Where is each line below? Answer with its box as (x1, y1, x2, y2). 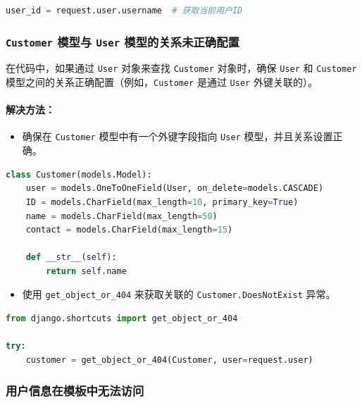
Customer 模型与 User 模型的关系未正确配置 (6, 32, 239, 50)
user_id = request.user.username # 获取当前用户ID (6, 6, 243, 15)
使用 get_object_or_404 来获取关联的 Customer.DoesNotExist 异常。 (22, 287, 336, 302)
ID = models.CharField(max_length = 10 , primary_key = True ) (25, 197, 299, 207)
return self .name (46, 266, 127, 276)
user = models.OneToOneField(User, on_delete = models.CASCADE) (25, 183, 324, 194)
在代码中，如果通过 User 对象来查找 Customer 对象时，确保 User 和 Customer (6, 61, 357, 75)
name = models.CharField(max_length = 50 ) (25, 211, 218, 221)
